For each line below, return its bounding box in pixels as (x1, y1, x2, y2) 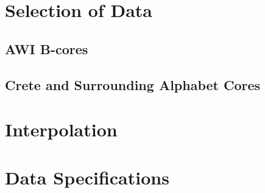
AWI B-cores (5, 39, 88, 58)
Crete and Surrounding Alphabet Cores (5, 75, 261, 94)
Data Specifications (5, 164, 169, 189)
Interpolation (5, 117, 118, 142)
